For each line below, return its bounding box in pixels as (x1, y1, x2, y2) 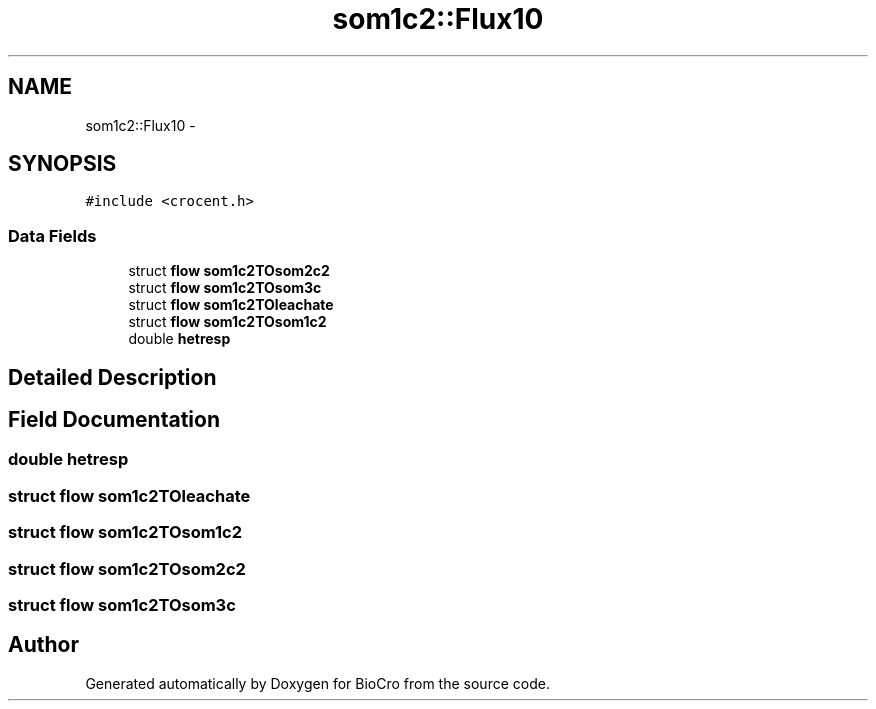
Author (8, 632, 79, 658)
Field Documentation (8, 407, 220, 433)
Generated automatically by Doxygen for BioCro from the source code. (85, 674, 550, 692)
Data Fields (8, 225, 97, 246)
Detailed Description (8, 364, 217, 390)
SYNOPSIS (8, 151, 117, 177)
